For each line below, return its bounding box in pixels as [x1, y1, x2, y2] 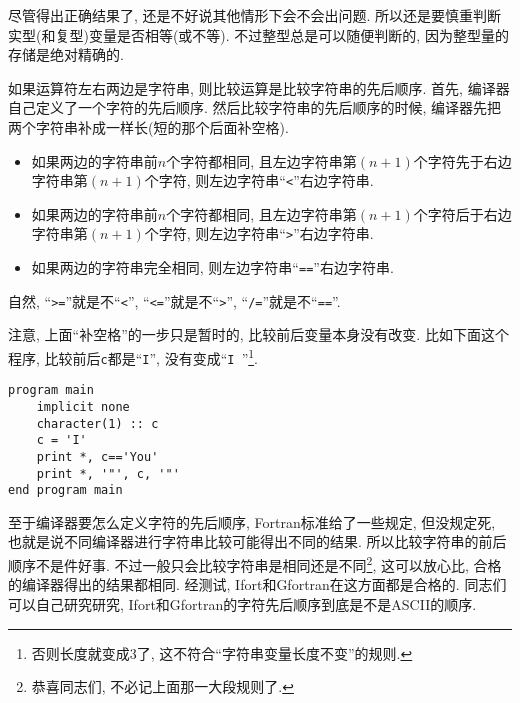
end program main [8, 483, 123, 498]
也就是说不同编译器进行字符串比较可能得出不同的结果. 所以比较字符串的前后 [8, 531, 507, 552]
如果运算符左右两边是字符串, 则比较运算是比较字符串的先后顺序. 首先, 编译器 [8, 77, 510, 98]
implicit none [36, 399, 130, 414]
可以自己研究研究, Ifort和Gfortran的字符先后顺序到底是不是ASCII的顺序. [8, 593, 477, 614]
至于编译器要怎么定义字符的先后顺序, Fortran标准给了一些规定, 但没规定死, [8, 511, 496, 532]
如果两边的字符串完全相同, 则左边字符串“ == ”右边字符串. [31, 257, 394, 278]
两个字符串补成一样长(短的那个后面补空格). [8, 116, 289, 137]
